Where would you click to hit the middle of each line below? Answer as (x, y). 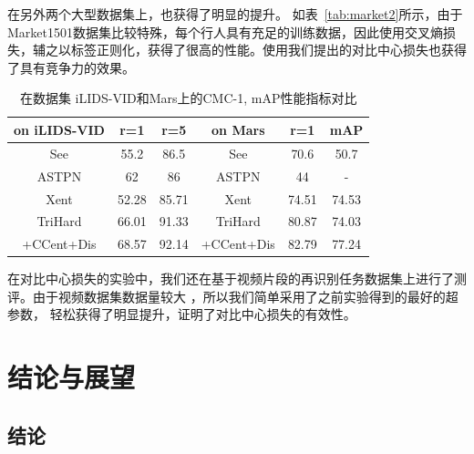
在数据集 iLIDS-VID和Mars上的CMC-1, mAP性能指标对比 (188, 98)
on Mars (238, 129)
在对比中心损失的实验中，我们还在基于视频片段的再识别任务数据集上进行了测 (237, 279)
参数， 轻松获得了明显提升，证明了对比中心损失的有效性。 (182, 314)
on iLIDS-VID (59, 129)
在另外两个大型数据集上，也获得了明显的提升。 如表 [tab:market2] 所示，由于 (235, 14)
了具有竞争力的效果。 (71, 67)
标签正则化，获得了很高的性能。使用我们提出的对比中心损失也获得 (268, 50)
